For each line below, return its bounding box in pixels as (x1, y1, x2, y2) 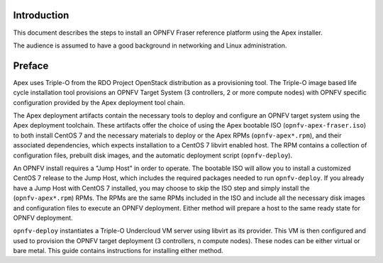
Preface (13, 60, 49, 72)
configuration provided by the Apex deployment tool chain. (13, 98, 186, 106)
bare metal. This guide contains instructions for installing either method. (13, 247, 223, 255)
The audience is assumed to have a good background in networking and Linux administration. (13, 41, 287, 50)
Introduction (13, 9, 70, 21)
